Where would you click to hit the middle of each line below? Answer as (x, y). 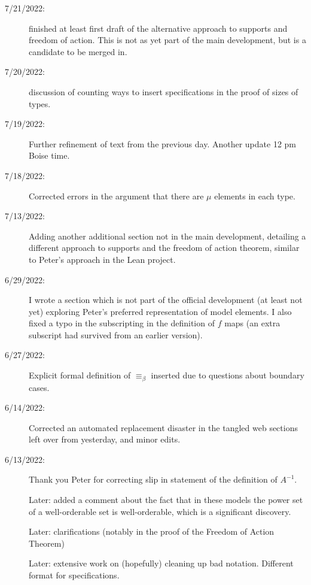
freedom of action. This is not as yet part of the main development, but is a (167, 40)
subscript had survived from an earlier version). (116, 334)
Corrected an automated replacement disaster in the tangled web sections (163, 427)
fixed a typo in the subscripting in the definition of (122, 323)
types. (40, 103)
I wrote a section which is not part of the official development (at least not (166, 300)
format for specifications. (74, 575)
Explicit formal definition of (80, 375)
